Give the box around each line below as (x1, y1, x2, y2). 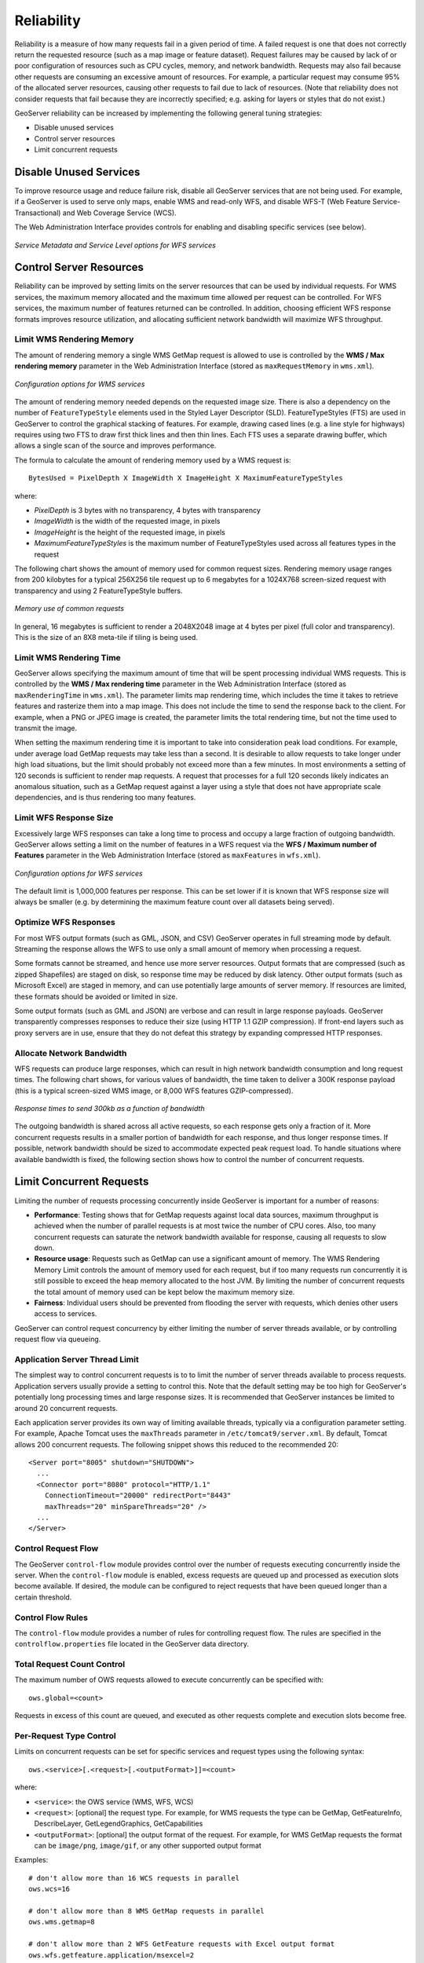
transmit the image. (14, 723, 78, 733)
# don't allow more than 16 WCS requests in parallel (28, 1873, 239, 1882)
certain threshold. (14, 1592, 72, 1602)
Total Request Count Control (14, 1659, 126, 1670)
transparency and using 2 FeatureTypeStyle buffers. (14, 586, 183, 595)
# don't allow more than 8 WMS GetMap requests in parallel (28, 1906, 265, 1916)
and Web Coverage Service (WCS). (62, 208, 177, 218)
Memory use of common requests (14, 604, 125, 613)
